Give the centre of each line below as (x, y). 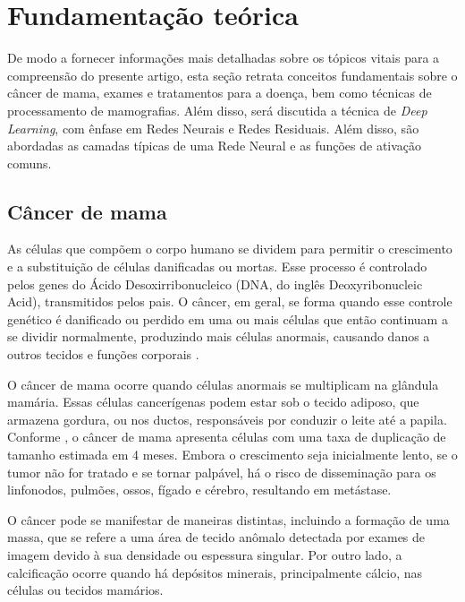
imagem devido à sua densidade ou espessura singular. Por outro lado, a (205, 554)
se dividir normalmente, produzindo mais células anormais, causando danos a (219, 336)
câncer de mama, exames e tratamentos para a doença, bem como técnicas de (220, 93)
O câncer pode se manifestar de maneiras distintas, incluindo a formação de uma (228, 519)
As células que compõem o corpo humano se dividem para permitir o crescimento (230, 249)
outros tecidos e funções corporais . (103, 354)
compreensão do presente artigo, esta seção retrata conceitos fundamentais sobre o (232, 75)
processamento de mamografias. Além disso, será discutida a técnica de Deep (217, 110)
